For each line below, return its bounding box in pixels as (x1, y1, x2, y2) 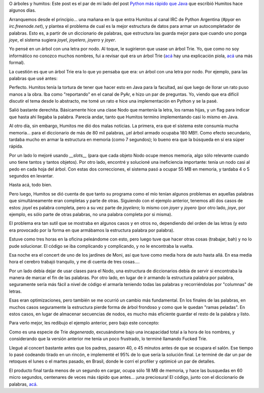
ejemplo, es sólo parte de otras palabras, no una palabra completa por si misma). (9, 211, 173, 217)
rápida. (9, 143, 23, 149)
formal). (9, 60, 25, 65)
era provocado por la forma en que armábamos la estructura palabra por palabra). (9, 227, 175, 233)
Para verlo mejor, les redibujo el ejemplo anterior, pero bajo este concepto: (9, 320, 159, 326)
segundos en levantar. (9, 173, 54, 178)
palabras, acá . (9, 381, 38, 387)
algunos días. (9, 7, 36, 13)
